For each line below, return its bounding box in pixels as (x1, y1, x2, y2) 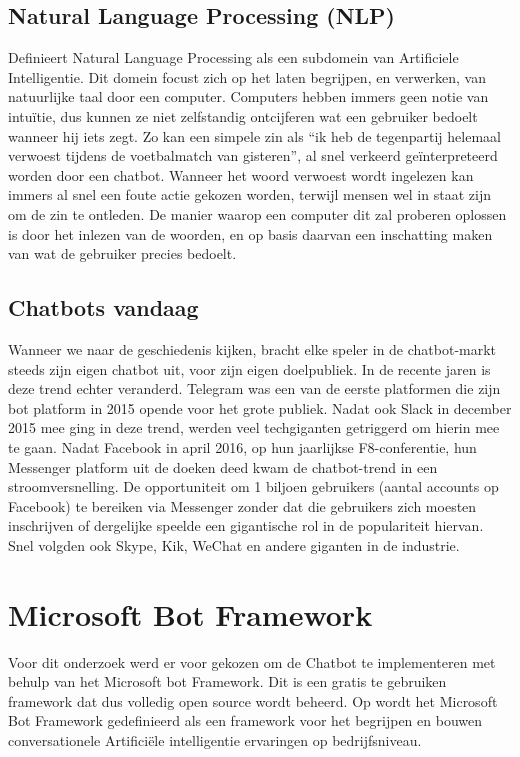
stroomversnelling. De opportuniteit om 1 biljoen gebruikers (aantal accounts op (8, 476, 499, 497)
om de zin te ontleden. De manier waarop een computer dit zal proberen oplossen (8, 203, 507, 224)
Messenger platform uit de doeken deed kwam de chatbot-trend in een (8, 456, 438, 477)
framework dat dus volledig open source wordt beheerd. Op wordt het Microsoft (8, 690, 498, 711)
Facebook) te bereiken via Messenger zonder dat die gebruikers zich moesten (8, 495, 477, 516)
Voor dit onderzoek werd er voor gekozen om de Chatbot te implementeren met (8, 651, 496, 672)
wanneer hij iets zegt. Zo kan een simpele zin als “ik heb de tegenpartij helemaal (8, 125, 501, 146)
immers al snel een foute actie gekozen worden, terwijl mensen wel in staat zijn (8, 184, 491, 205)
